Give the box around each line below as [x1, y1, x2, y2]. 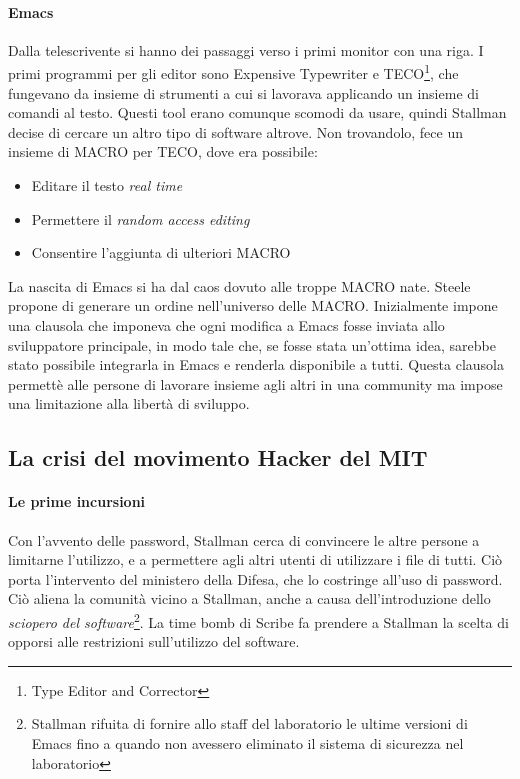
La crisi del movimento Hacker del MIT [8, 442, 428, 473]
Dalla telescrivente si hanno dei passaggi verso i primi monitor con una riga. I [8, 39, 484, 60]
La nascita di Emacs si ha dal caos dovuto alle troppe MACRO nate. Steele [8, 275, 471, 296]
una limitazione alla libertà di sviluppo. [8, 393, 250, 414]
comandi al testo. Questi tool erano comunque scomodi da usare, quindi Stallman [8, 102, 507, 123]
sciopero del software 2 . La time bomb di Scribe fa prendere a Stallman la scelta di [8, 608, 509, 632]
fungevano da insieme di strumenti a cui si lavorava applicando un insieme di [8, 82, 479, 103]
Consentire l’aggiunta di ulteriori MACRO [31, 242, 291, 263]
